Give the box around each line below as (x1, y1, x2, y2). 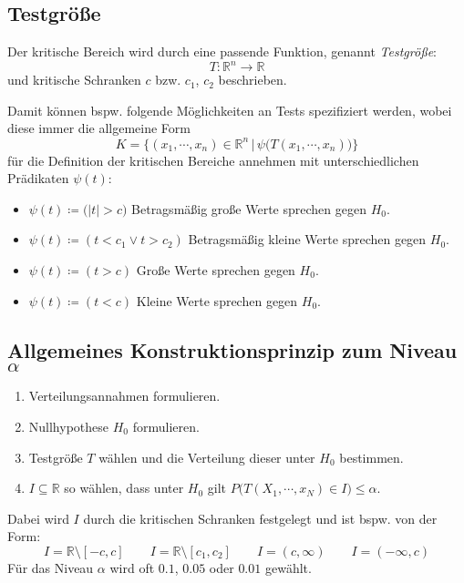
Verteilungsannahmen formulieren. (28, 386, 221, 405)
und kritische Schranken (7, 70, 141, 89)
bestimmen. (339, 447, 404, 466)
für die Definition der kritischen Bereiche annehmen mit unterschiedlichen (7, 150, 419, 169)
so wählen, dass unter (64, 478, 184, 497)
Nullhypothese (28, 416, 109, 435)
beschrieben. (218, 70, 287, 89)
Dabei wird (7, 508, 69, 527)
